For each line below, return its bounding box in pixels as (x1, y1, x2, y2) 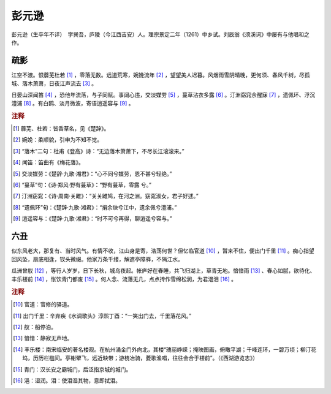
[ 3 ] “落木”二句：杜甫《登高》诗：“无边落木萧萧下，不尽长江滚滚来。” (13, 147, 185, 154)
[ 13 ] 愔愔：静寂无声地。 (13, 335, 73, 342)
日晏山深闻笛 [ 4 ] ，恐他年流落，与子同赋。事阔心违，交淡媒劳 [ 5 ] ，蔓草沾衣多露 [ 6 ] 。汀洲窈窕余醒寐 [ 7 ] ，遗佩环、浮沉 (11, 91, 316, 98)
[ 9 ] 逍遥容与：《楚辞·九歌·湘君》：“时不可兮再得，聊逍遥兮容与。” (13, 215, 172, 222)
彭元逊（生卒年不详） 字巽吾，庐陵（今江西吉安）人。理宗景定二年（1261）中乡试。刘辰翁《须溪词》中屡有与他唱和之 (11, 31, 310, 38)
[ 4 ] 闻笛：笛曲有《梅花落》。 (13, 159, 84, 166)
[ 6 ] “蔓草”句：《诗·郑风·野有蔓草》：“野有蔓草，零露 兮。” (13, 181, 152, 189)
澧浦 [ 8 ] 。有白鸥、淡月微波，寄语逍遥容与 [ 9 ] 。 (11, 100, 134, 107)
